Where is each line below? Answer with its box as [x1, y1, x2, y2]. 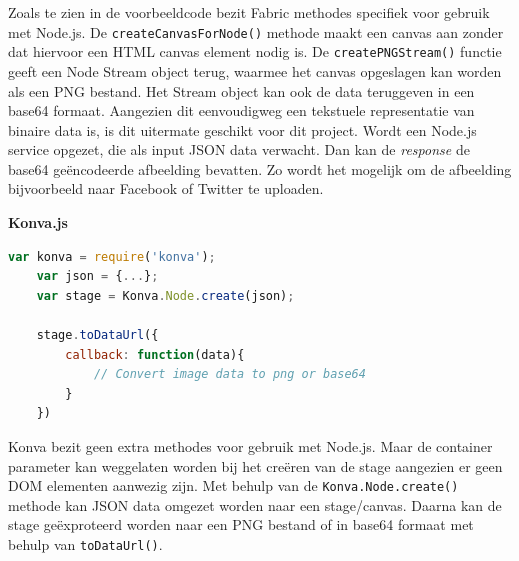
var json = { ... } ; [36, 269, 159, 284]
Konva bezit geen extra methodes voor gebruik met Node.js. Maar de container [8, 436, 493, 456]
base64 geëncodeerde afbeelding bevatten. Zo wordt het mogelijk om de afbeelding [8, 158, 512, 179]
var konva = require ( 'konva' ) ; [8, 249, 216, 264]
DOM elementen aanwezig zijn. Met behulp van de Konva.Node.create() [8, 475, 459, 496]
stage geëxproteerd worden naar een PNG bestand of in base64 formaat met [8, 514, 474, 535]
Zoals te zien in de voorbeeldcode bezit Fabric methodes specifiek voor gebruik [8, 2, 490, 22]
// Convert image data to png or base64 [93, 367, 366, 382]
